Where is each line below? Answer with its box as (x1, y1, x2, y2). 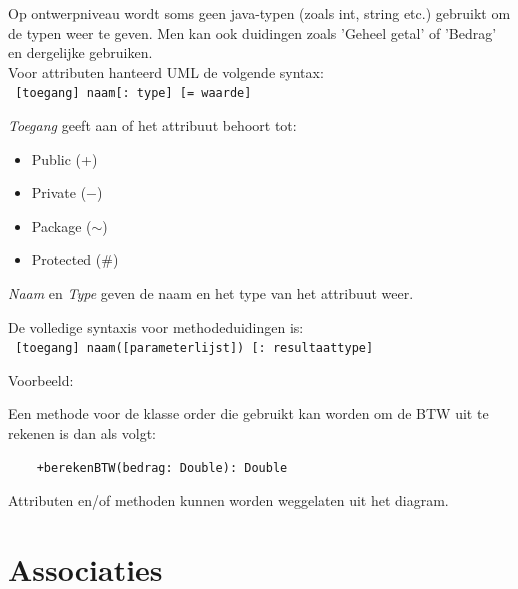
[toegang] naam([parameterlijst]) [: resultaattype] (15, 341, 374, 356)
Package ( (31, 215, 92, 236)
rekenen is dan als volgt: (8, 423, 156, 444)
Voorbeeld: (8, 369, 74, 390)
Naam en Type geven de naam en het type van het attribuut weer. (8, 283, 414, 303)
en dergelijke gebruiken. (8, 42, 153, 63)
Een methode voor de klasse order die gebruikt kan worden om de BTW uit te (8, 403, 489, 424)
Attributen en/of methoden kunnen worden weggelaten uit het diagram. (8, 490, 449, 511)
